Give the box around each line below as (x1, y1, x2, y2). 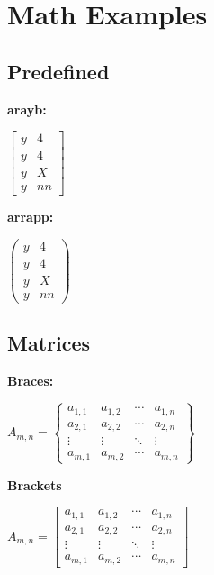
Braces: (7, 371, 54, 390)
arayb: (7, 99, 47, 118)
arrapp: (7, 207, 54, 226)
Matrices (7, 329, 91, 357)
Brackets (7, 475, 62, 494)
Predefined (7, 57, 110, 85)
